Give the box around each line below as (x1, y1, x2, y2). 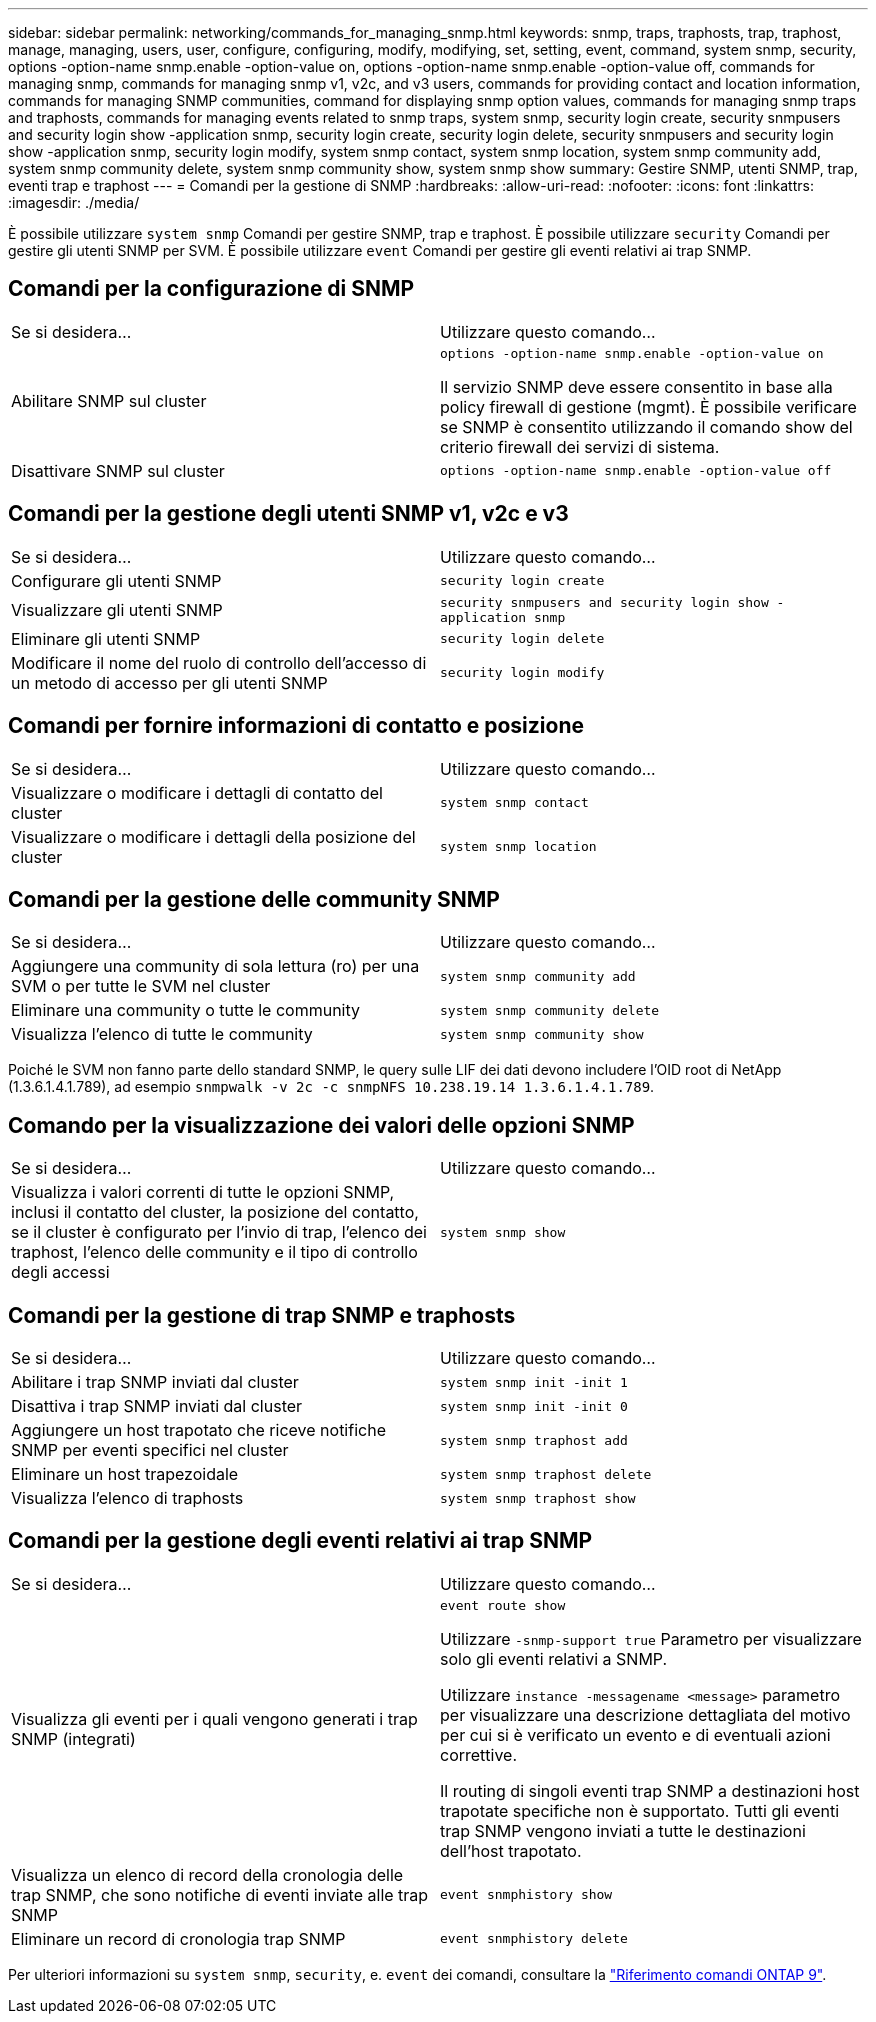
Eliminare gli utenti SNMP (11, 628, 201, 649)
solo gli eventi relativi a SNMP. (440, 1648, 668, 1669)
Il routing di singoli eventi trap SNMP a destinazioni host (440, 1780, 860, 1801)
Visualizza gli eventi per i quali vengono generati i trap (11, 1709, 418, 1730)
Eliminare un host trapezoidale (11, 1464, 239, 1485)
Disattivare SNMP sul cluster (11, 460, 225, 481)
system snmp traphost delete (440, 1466, 652, 1482)
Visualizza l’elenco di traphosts (11, 1488, 244, 1509)
